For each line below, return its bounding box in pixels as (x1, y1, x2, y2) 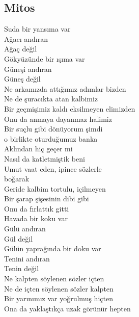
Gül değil (4, 233, 33, 244)
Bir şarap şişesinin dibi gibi (4, 193, 89, 204)
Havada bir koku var (4, 213, 68, 224)
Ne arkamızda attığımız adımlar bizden (4, 83, 126, 94)
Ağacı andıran (4, 33, 48, 44)
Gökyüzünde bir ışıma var (4, 53, 85, 64)
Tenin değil (4, 263, 39, 274)
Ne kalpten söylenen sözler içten (4, 273, 104, 284)
